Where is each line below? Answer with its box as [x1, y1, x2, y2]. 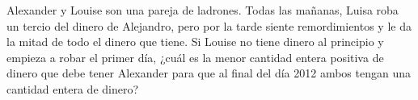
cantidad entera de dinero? [6, 80, 139, 97]
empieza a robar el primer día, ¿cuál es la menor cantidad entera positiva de [6, 48, 384, 65]
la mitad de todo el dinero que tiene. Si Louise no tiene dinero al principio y [6, 33, 384, 50]
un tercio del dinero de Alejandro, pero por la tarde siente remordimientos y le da [6, 17, 412, 34]
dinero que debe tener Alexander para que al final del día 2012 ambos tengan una [6, 65, 411, 81]
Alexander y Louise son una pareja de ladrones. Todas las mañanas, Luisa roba [6, 2, 399, 18]
